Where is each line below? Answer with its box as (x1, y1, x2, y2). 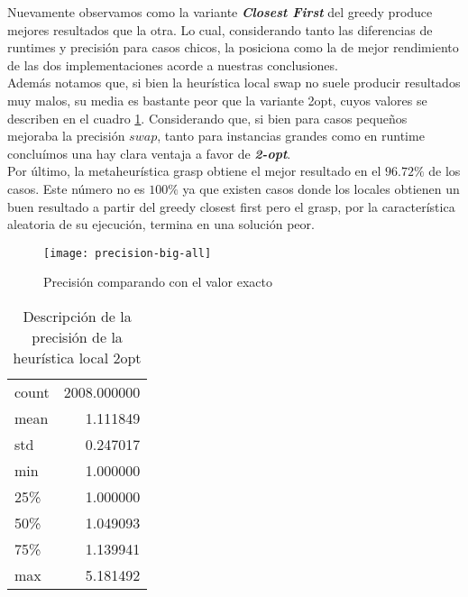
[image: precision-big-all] (43, 246, 212, 260)
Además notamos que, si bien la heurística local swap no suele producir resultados (7, 73, 461, 92)
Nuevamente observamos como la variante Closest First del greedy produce (7, 3, 433, 21)
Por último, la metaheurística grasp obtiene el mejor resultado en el (7, 161, 381, 180)
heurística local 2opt (13, 346, 142, 368)
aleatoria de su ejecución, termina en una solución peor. (7, 215, 315, 234)
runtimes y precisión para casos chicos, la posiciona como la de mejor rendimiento (7, 38, 459, 57)
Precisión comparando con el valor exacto (43, 272, 272, 291)
